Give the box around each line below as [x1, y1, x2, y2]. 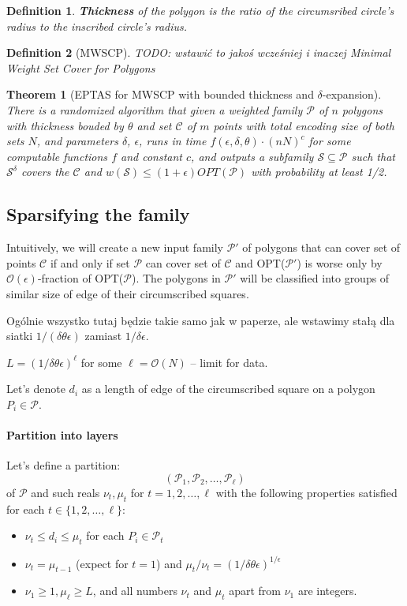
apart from [229, 582, 281, 599]
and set [136, 117, 172, 133]
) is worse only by [297, 254, 383, 271]
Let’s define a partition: [6, 457, 121, 473]
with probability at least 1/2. [251, 163, 387, 180]
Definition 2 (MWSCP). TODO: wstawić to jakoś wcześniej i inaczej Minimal [6, 44, 391, 61]
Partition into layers [6, 427, 118, 443]
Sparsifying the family [6, 202, 190, 226]
